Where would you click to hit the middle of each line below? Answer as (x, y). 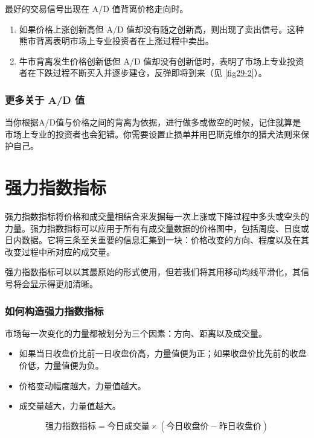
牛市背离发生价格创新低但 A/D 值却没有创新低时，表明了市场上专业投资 (162, 61)
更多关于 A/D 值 (45, 99)
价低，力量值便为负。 (61, 365)
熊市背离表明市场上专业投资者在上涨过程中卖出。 (116, 41)
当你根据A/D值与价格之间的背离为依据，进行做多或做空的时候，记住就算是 (153, 122)
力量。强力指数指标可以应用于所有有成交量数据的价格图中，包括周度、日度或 (157, 228)
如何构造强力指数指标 (54, 310)
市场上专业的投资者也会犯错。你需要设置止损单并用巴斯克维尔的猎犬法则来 (153, 134)
